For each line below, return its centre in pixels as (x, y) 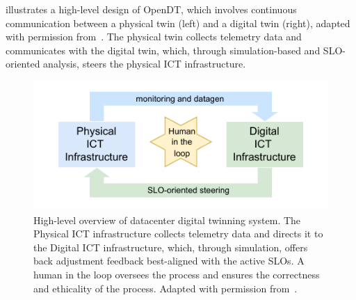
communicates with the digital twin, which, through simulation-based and (163, 50)
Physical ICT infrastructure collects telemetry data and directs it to (178, 234)
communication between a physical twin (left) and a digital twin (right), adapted (178, 23)
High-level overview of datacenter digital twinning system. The (167, 220)
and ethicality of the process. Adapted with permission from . (165, 288)
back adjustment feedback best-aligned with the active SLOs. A (169, 261)
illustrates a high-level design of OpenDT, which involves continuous (151, 9)
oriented (23, 64)
